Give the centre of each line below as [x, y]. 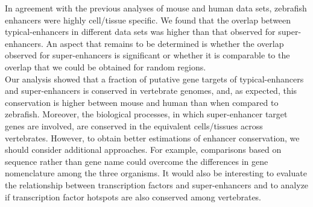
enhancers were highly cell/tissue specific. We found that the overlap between [148, 20]
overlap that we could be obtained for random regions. [106, 66]
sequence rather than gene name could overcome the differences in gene [137, 161]
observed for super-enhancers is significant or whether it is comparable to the [147, 55]
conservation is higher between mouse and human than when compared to [142, 102]
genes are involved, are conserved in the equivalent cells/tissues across [134, 125]
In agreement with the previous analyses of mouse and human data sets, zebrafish [156, 8]
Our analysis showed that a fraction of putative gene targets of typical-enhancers [154, 79]
